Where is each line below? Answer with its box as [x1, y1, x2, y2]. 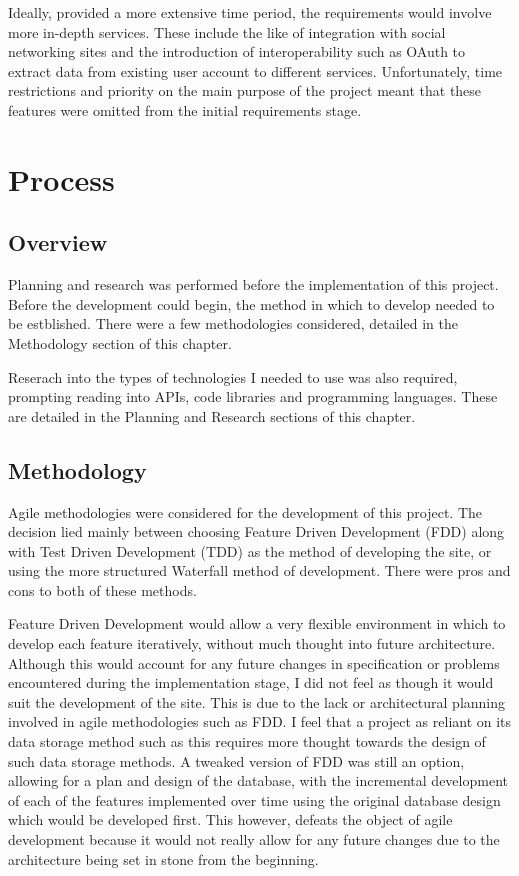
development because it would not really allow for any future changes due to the [8, 829, 500, 849]
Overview [8, 227, 108, 258]
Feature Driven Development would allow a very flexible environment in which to [8, 613, 506, 634]
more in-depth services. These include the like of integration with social [8, 21, 446, 42]
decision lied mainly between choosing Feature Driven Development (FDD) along [8, 521, 505, 542]
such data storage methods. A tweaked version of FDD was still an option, [8, 750, 465, 771]
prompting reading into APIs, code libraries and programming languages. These [8, 386, 498, 407]
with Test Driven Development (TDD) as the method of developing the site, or [8, 540, 492, 561]
